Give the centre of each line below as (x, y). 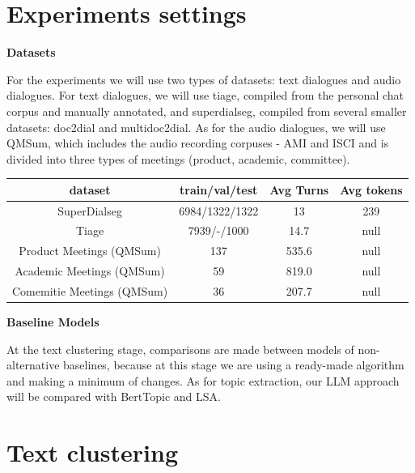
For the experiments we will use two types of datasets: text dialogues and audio (204, 79)
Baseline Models (53, 322)
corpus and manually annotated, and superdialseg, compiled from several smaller (207, 111)
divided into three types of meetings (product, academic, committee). (178, 158)
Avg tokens (371, 189)
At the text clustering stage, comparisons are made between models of (180, 349)
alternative (33, 365)
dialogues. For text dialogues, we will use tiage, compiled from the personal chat (205, 95)
